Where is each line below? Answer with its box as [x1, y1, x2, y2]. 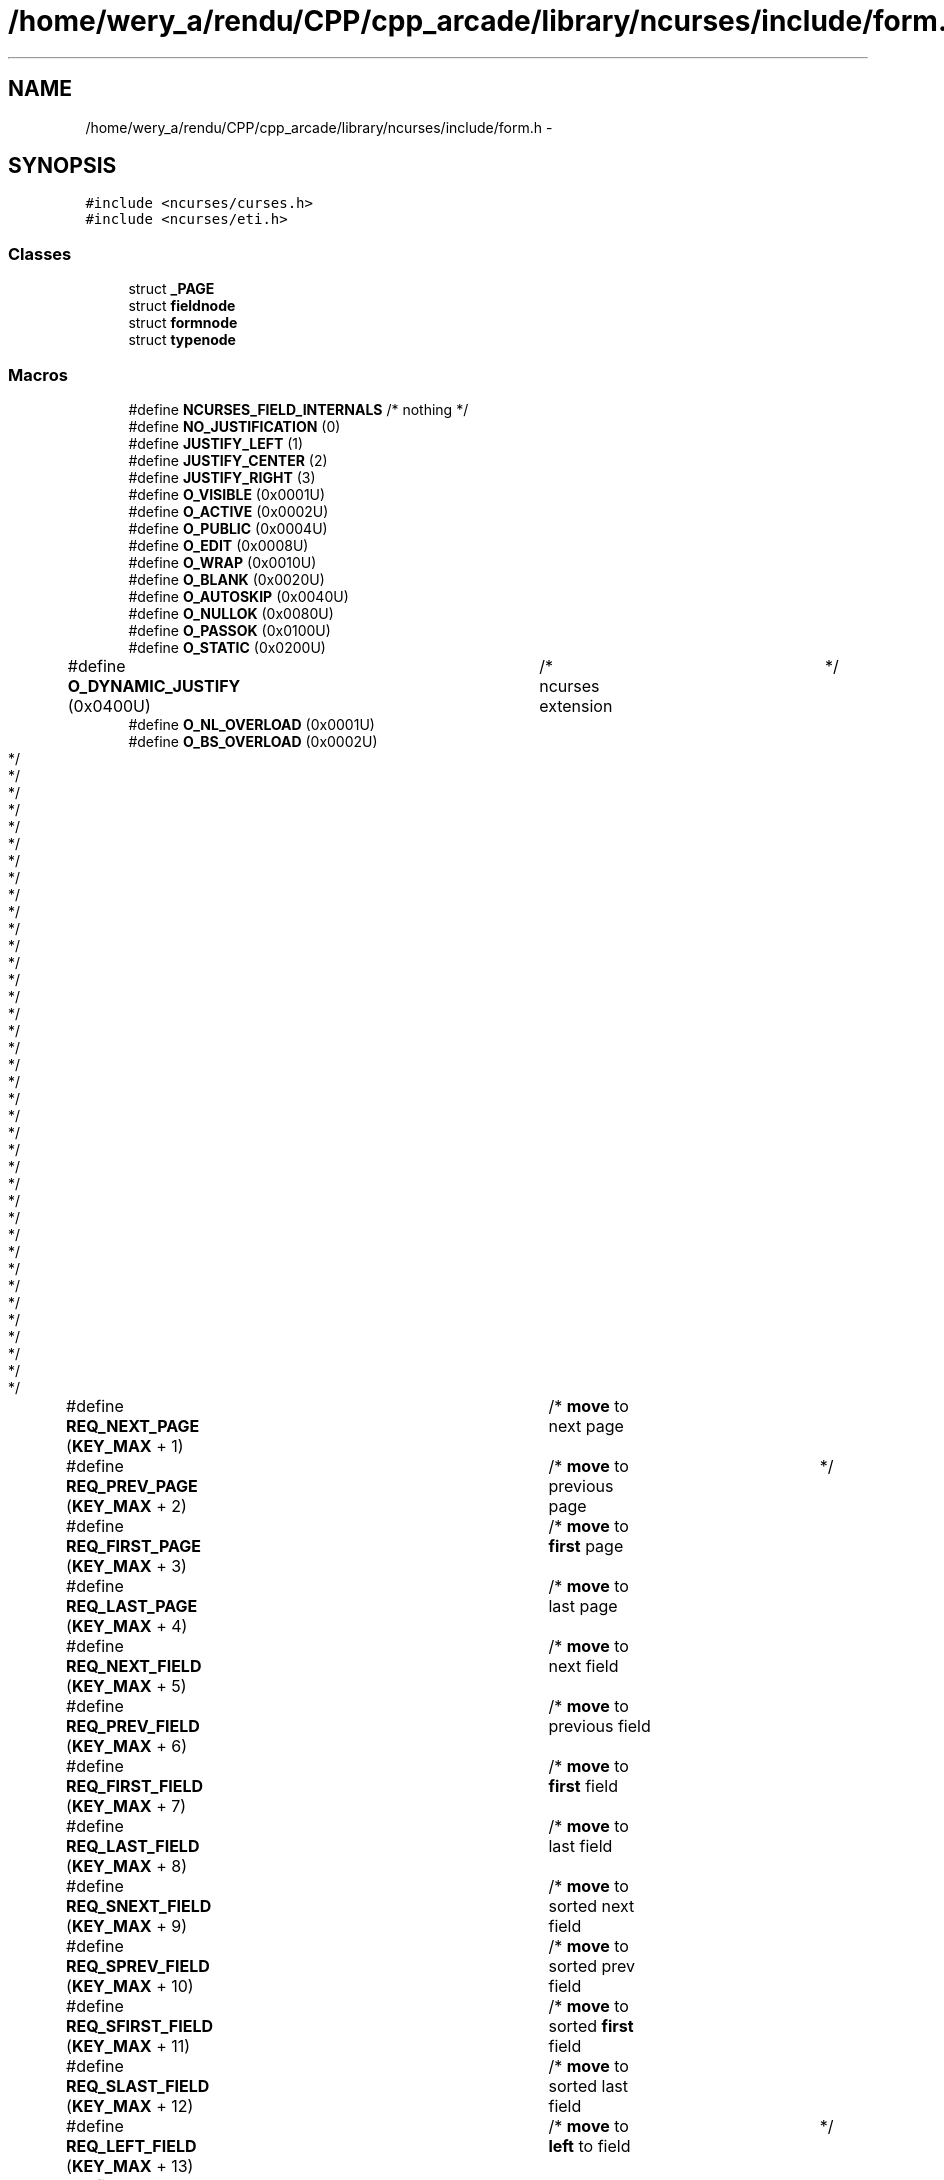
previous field [548, 1715, 651, 1736]
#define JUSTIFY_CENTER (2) [128, 451, 328, 469]
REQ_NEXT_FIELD [66, 1655, 202, 1676]
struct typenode [128, 331, 236, 349]
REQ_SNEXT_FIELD [66, 1895, 212, 1916]
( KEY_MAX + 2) [66, 1495, 187, 1516]
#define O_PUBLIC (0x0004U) [128, 519, 328, 537]
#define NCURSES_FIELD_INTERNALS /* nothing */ [128, 400, 469, 418]
